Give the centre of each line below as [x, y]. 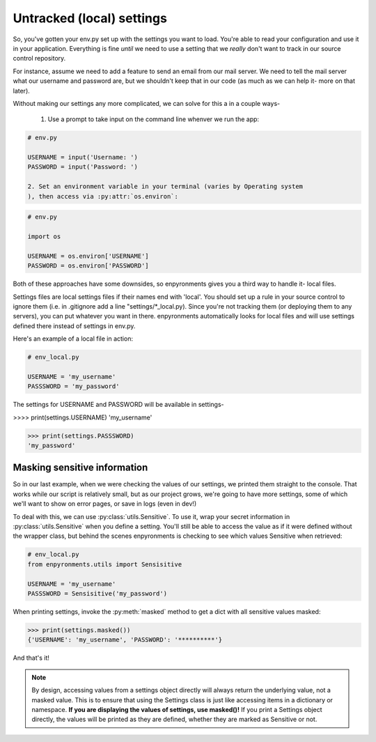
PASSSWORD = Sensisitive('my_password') [97, 593]
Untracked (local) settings [90, 18]
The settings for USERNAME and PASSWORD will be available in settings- [118, 405]
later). [22, 91]
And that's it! [31, 658]
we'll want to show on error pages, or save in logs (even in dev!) [105, 504]
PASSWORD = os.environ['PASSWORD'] [88, 266]
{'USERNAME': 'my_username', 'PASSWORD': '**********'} [125, 640]
